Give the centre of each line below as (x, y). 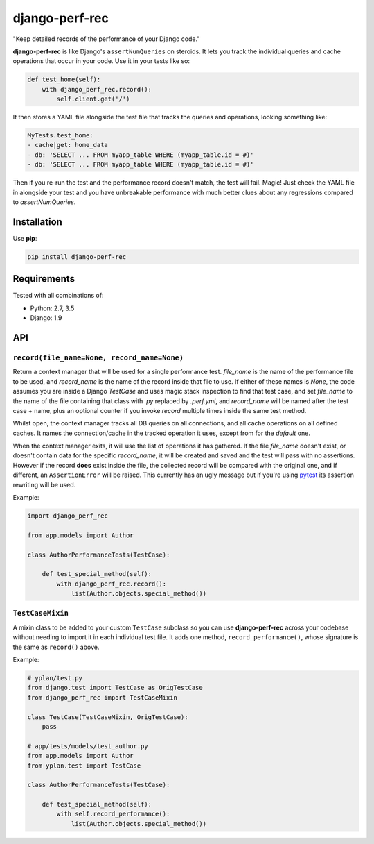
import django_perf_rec (68, 516)
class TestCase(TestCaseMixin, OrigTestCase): (108, 717)
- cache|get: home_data (68, 145)
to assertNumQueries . (44, 202)
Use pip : (25, 238)
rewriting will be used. (44, 484)
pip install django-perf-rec (77, 256)
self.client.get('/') (93, 99)
